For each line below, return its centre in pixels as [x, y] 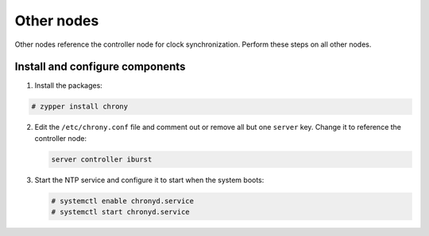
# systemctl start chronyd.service [120, 212]
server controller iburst [102, 159]
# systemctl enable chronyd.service [123, 201]
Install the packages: [68, 86]
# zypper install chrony [80, 107]
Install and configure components [100, 67]
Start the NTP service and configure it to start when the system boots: [149, 180]
